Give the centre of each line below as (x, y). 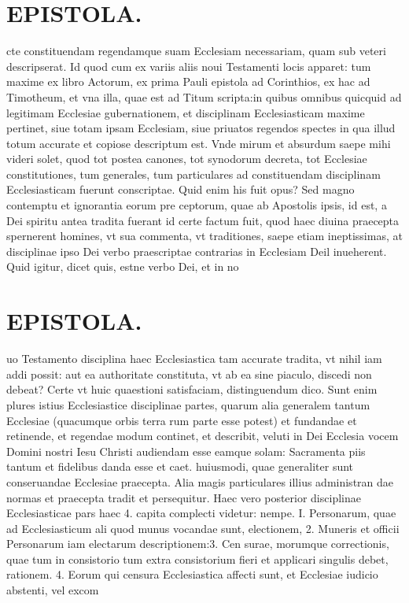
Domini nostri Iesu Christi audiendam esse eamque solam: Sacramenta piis (186, 451)
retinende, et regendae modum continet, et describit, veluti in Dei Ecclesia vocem (203, 436)
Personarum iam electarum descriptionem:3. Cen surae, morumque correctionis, (198, 544)
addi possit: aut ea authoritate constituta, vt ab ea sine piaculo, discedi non (189, 374)
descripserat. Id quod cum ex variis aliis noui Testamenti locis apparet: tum (189, 66)
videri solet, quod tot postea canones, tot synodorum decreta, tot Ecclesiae (187, 159)
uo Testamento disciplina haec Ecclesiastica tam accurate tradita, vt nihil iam (194, 359)
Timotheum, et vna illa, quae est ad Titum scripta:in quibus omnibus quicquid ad (204, 96)
